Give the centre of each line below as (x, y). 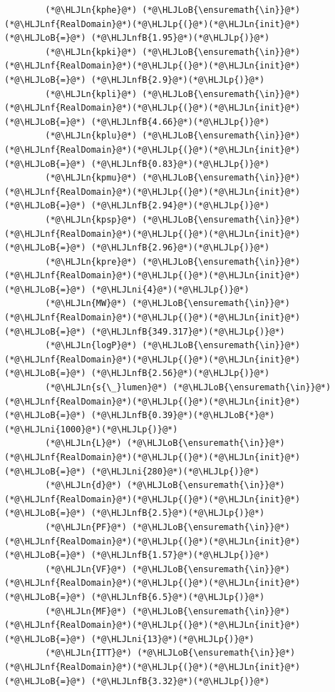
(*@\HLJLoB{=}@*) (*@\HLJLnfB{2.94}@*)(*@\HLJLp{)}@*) (137, 206)
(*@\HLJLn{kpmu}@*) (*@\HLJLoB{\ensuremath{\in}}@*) (173, 178)
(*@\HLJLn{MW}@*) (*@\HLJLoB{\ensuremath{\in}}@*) (167, 304)
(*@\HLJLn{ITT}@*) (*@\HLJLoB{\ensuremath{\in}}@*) (170, 653)
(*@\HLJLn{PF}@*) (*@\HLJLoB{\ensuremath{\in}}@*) (167, 527)
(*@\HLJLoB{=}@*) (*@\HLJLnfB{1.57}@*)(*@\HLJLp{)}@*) (137, 555)
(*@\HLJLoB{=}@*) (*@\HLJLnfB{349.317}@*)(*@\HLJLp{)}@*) (145, 331)
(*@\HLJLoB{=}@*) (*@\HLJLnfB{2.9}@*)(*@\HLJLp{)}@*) (135, 80)
